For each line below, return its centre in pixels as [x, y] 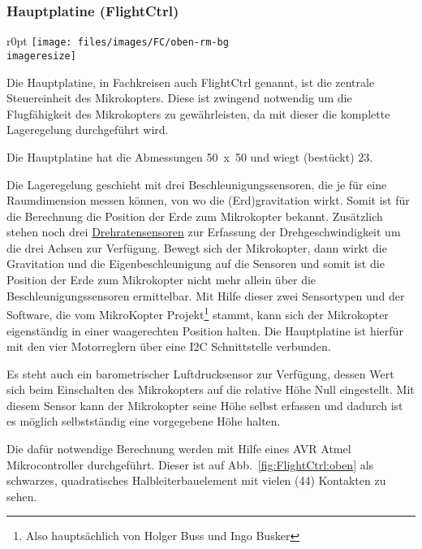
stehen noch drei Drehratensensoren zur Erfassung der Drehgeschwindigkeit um [204, 232]
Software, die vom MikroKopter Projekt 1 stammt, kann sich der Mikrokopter [198, 313]
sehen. [22, 496]
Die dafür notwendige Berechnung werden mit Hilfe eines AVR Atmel [179, 449]
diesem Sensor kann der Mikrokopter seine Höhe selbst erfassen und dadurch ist [205, 405]
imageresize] [41, 56]
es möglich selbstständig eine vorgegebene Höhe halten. [144, 421]
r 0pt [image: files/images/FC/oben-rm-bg [118, 41]
